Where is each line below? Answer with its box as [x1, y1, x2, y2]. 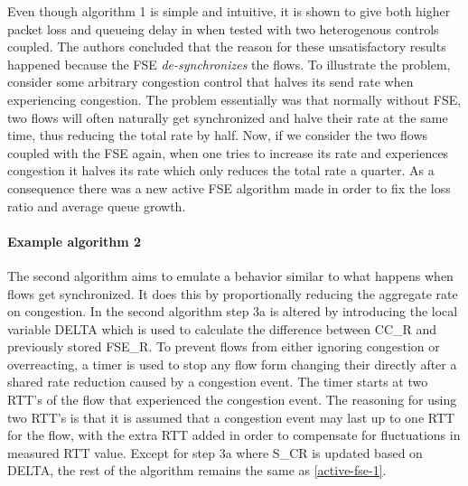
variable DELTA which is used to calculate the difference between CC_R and [7, 319, 437, 338]
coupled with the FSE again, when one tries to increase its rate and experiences [7, 143, 449, 162]
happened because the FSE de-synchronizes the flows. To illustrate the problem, [7, 54, 451, 73]
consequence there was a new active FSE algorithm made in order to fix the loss [7, 178, 451, 197]
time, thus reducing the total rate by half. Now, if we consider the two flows [7, 126, 428, 145]
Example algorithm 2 [7, 231, 141, 250]
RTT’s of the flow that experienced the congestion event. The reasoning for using [7, 390, 457, 409]
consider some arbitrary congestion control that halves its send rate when [7, 72, 414, 91]
